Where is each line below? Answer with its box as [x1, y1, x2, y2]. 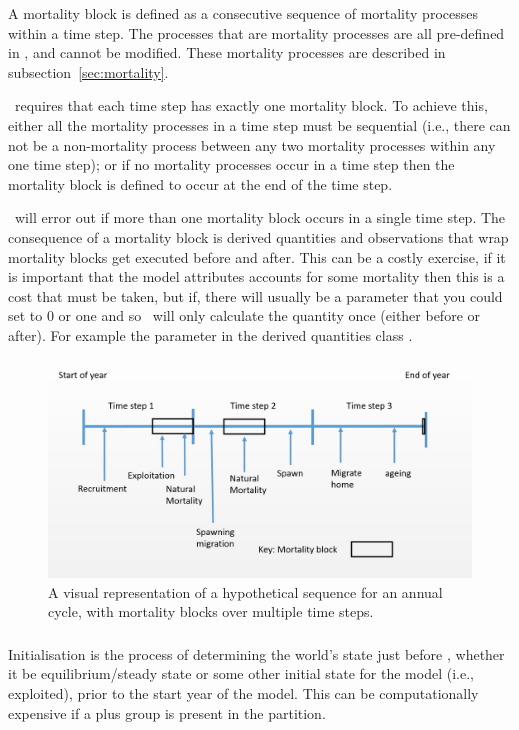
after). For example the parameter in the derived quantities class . [8, 324, 413, 345]
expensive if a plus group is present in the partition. [8, 702, 326, 723]
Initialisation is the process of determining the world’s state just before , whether [8, 643, 505, 664]
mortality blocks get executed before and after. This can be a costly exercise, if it [8, 246, 506, 267]
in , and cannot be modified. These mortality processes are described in [8, 42, 446, 63]
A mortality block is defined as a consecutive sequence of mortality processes [8, 3, 478, 23]
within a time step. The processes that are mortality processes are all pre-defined [8, 22, 505, 43]
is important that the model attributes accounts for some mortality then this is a [8, 266, 505, 287]
